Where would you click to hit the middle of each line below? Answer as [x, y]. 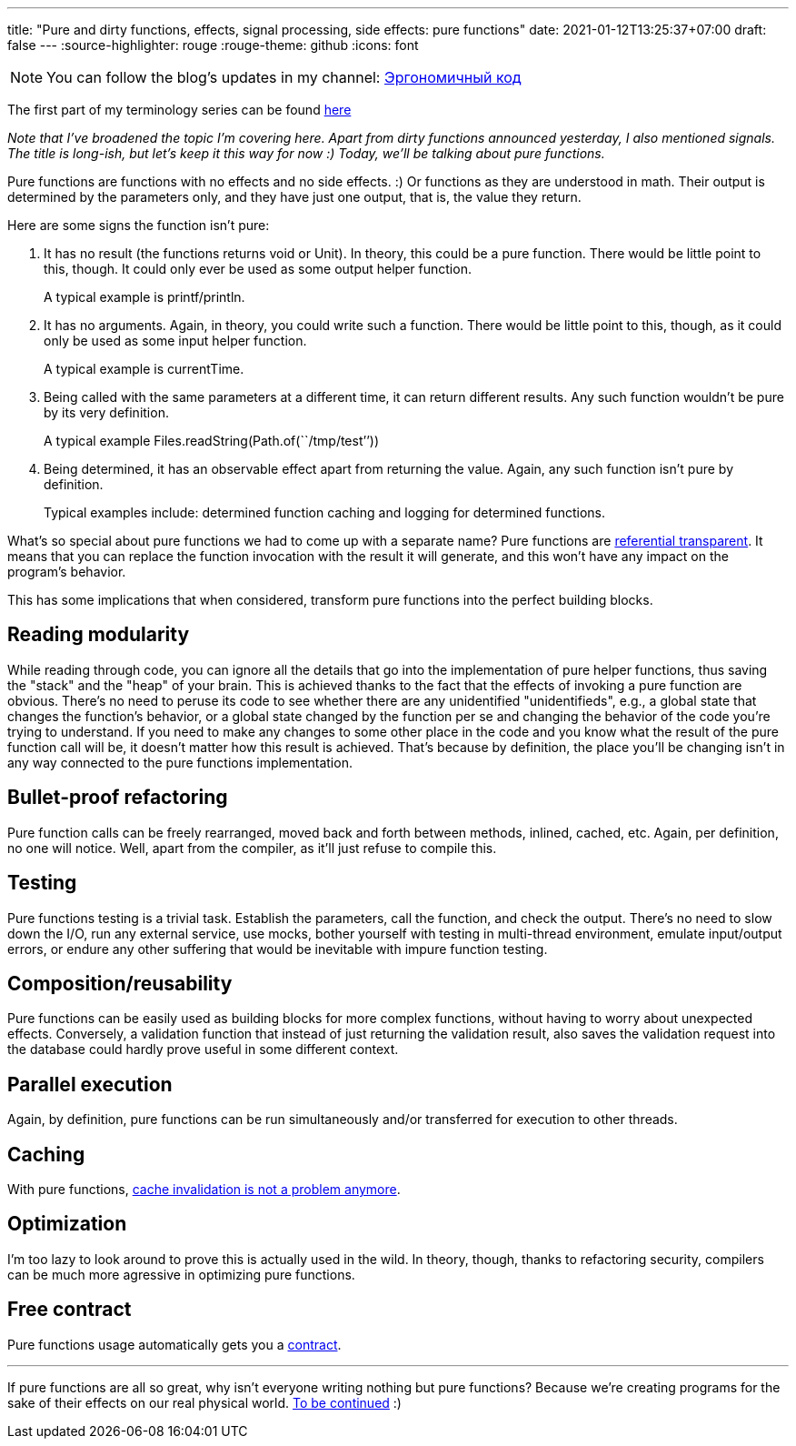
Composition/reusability [120, 983]
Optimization [67, 1224]
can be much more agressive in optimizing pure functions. [181, 1274]
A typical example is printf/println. [144, 297]
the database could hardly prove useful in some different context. [203, 1049]
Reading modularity [99, 635]
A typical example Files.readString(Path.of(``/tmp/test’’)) [212, 441]
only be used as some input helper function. [175, 341]
